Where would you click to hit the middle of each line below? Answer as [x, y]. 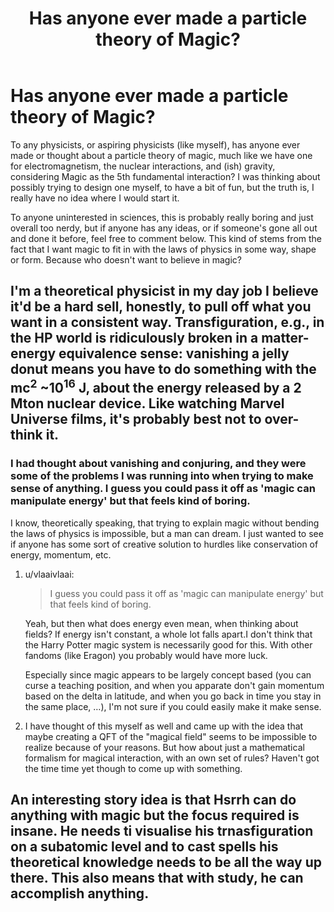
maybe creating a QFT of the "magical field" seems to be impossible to [171, 736]
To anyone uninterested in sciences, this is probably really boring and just [162, 217]
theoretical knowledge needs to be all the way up [166, 862]
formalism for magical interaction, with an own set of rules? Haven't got [172, 758]
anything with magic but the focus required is [155, 815]
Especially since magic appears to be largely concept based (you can [168, 674]
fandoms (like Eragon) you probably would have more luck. [146, 655]
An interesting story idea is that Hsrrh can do [153, 800]
